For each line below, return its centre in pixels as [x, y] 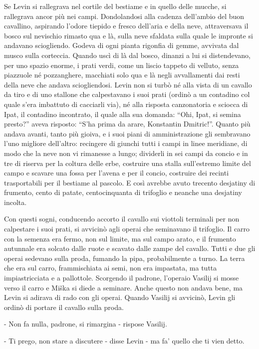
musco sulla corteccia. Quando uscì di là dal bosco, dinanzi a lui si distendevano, [128, 55]
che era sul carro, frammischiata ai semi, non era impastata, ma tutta [111, 268]
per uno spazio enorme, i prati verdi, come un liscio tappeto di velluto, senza [122, 65]
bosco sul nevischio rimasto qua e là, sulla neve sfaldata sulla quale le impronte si [129, 35]
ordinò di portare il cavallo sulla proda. [64, 307]
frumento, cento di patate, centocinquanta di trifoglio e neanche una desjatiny [123, 192]
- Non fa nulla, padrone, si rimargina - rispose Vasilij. [86, 324]
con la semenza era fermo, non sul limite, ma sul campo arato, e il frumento [120, 238]
